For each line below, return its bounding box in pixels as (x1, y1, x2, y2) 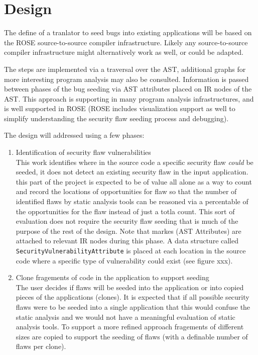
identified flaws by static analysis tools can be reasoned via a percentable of (16, 196, 248, 207)
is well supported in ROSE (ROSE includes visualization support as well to (4, 103, 235, 114)
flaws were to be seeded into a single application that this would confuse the (16, 302, 250, 312)
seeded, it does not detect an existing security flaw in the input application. (16, 166, 248, 177)
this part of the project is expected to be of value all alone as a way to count (16, 176, 252, 187)
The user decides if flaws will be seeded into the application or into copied (16, 282, 244, 292)
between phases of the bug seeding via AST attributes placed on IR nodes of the (4, 83, 252, 94)
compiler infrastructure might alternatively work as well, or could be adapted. (4, 47, 243, 57)
